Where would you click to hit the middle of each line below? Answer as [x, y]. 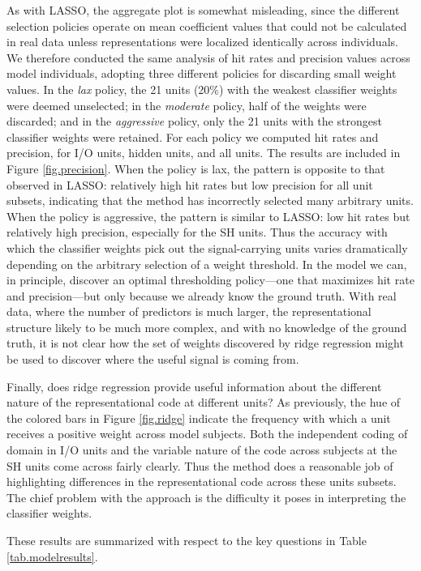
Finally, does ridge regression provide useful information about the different [194, 386]
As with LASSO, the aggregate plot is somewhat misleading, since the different [203, 10]
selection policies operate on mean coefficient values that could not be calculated [207, 26]
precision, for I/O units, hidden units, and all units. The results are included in [204, 153]
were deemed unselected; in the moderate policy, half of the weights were [187, 105]
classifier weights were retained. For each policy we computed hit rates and [193, 136]
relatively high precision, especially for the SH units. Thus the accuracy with [197, 232]
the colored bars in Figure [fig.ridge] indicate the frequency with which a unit [199, 418]
